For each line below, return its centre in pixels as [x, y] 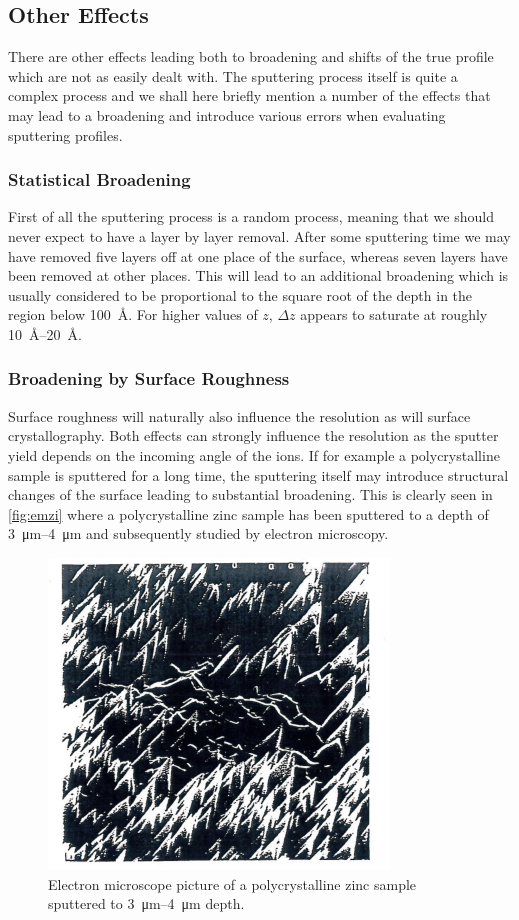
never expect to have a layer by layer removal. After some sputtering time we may [259, 235]
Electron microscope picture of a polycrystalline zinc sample [232, 883]
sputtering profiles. [65, 134]
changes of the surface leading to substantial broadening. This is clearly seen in [250, 494]
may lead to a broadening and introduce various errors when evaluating [227, 114]
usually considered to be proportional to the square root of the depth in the [240, 294]
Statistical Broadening [99, 179]
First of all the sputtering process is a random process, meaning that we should [251, 216]
